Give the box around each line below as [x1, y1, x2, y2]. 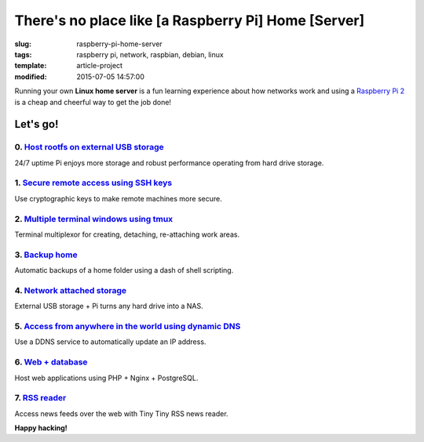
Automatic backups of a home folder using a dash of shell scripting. [14, 266, 234, 275]
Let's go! [14, 118, 59, 131]
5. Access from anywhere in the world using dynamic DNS [14, 321, 241, 331]
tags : [14, 49, 32, 59]
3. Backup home [14, 249, 78, 260]
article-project [76, 61, 123, 71]
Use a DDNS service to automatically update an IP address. [14, 337, 207, 346]
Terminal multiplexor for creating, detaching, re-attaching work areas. [14, 230, 239, 239]
